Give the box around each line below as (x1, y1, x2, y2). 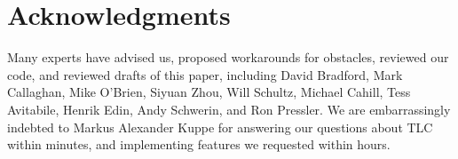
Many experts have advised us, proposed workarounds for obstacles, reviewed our (7, 48, 449, 67)
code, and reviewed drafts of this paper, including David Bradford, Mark (7, 65, 403, 83)
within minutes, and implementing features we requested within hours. (7, 135, 391, 154)
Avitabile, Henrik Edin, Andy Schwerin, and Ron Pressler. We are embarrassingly (7, 99, 451, 118)
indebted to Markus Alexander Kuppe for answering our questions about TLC (7, 117, 433, 136)
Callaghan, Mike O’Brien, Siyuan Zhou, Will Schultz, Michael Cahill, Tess (7, 83, 411, 101)
